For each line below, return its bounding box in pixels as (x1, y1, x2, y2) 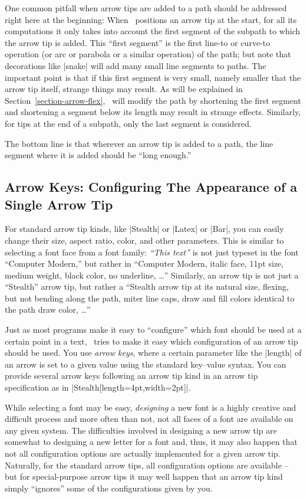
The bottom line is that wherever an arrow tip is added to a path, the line (5, 137, 273, 149)
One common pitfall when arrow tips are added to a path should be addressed (5, 2, 287, 14)
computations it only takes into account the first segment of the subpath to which (5, 25, 301, 37)
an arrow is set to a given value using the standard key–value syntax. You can (5, 358, 286, 370)
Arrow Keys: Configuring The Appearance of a (5, 178, 298, 196)
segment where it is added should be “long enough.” (5, 149, 192, 161)
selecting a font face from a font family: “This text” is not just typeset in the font (5, 245, 299, 258)
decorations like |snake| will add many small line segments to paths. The (5, 59, 266, 71)
